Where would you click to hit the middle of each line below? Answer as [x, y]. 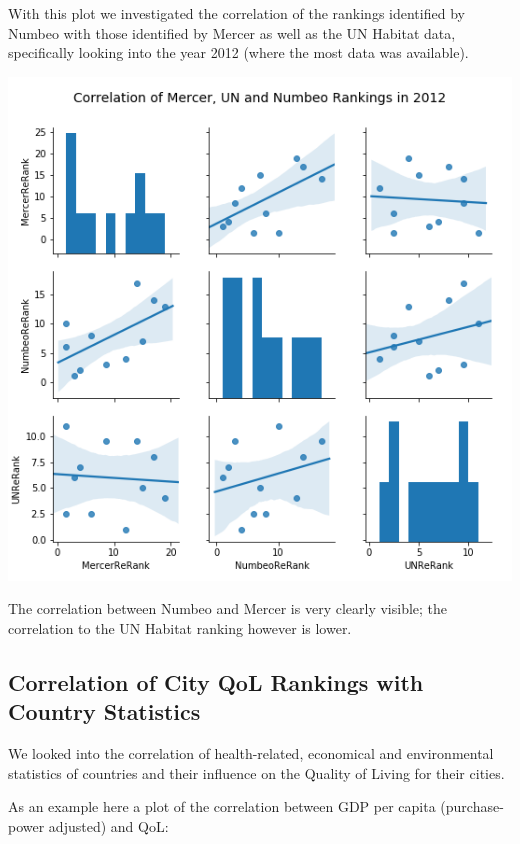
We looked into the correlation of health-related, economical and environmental [251, 753]
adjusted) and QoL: [108, 825]
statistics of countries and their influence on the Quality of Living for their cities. [256, 772]
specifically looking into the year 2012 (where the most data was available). [238, 52]
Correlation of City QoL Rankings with [216, 681]
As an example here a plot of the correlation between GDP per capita [222, 806]
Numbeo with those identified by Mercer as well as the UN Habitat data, [232, 32]
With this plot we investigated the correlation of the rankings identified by [236, 13]
